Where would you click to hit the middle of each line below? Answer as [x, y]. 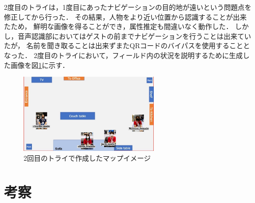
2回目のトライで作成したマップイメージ [87, 158]
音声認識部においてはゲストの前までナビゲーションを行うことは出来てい [134, 36]
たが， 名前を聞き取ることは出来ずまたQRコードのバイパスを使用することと [127, 45]
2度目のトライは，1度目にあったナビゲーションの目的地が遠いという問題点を [128, 7]
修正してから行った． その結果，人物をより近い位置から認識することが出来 [125, 16]
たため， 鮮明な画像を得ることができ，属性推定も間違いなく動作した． [118, 26]
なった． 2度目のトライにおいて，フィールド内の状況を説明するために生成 [123, 55]
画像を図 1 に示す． [40, 65]
